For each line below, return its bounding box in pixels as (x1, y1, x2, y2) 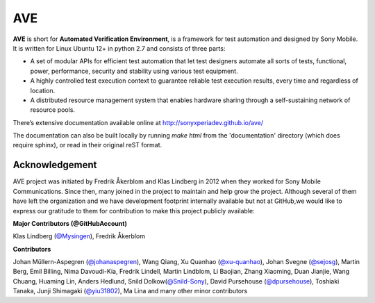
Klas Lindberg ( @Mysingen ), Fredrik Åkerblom (12, 232, 146, 240)
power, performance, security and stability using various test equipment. (30, 67, 239, 75)
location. (30, 86, 56, 95)
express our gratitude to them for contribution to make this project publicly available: (12, 206, 255, 215)
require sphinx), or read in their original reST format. (12, 141, 162, 149)
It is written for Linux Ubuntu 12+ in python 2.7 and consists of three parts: (12, 44, 226, 52)
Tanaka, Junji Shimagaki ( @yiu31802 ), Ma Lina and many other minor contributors (12, 287, 248, 295)
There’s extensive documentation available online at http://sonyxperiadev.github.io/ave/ (12, 118, 264, 126)
